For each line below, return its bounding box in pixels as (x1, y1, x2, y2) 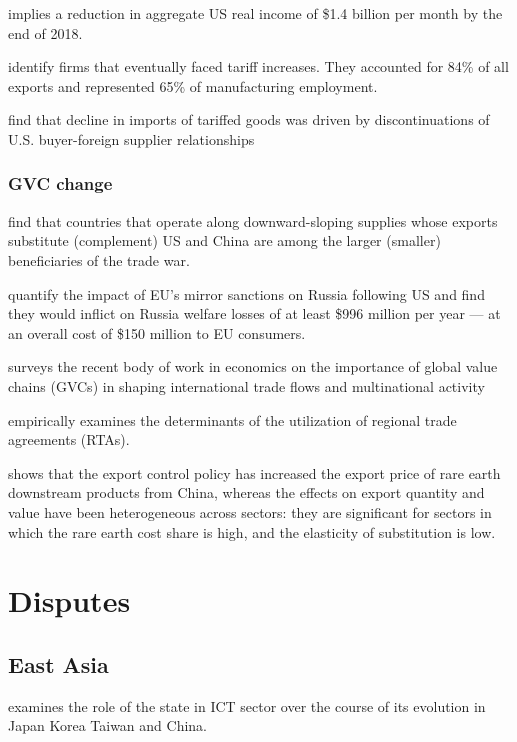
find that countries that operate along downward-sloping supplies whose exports (8, 210, 498, 231)
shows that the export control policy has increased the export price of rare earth (8, 462, 501, 483)
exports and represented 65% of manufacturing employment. (8, 75, 378, 96)
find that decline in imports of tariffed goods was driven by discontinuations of (8, 109, 490, 130)
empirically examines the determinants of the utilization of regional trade (8, 409, 457, 430)
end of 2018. (8, 22, 83, 43)
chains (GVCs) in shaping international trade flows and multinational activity (8, 375, 485, 396)
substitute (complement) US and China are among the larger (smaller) (8, 230, 441, 251)
